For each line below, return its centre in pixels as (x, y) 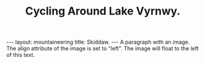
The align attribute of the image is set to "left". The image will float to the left (102, 48)
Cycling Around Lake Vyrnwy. (103, 11)
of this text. (20, 55)
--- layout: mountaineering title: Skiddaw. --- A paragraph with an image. (98, 42)
